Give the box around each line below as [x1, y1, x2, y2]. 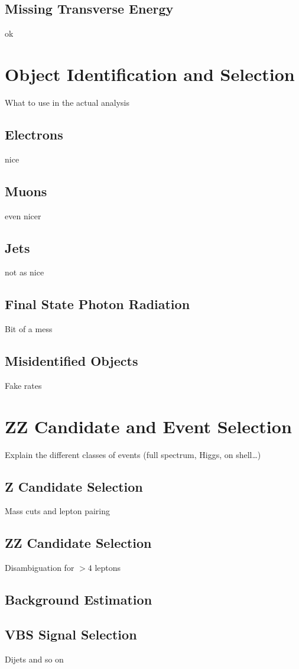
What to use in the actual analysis [5, 96, 130, 108]
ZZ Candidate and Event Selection [5, 414, 292, 438]
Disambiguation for [5, 561, 74, 574]
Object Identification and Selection [5, 61, 295, 86]
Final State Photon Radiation [5, 295, 190, 313]
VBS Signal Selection [5, 625, 137, 643]
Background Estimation [5, 590, 152, 609]
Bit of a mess [5, 323, 53, 335]
